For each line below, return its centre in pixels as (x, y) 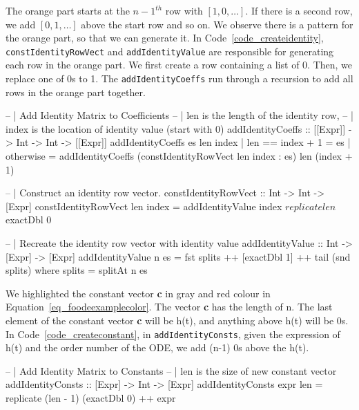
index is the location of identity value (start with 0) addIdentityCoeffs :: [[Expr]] (176, 128)
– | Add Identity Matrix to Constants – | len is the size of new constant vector (171, 370)
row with (184, 10)
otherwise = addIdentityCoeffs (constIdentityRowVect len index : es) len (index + (179, 156)
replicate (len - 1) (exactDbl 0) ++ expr (91, 398)
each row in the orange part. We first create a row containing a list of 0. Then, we (179, 65)
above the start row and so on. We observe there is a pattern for (217, 24)
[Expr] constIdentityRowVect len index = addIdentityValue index (144, 206)
